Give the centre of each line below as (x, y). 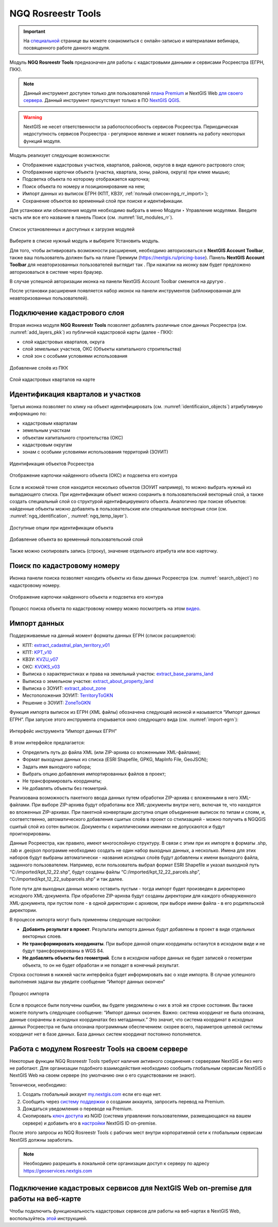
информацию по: (28, 414)
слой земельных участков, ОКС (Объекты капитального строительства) (102, 349)
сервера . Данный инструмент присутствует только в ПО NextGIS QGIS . (102, 100)
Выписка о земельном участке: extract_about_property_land (88, 681)
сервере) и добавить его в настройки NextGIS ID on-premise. (90, 1123)
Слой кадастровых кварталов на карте (52, 380)
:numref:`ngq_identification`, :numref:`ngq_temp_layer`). (69, 516)
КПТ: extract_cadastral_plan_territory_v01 (66, 645)
